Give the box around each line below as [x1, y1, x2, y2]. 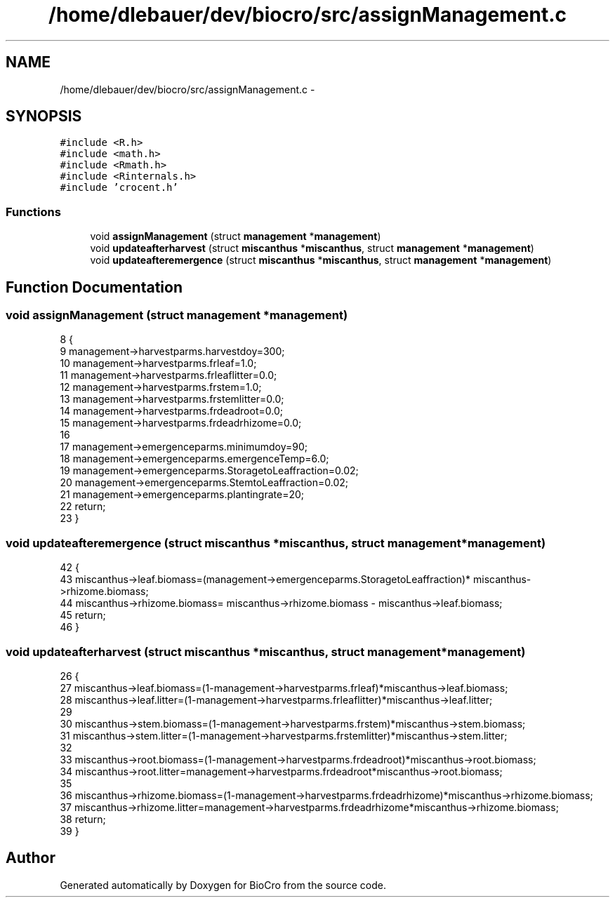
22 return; [60, 500, 106, 513]
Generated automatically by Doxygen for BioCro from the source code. [60, 878, 386, 891]
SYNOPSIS [6, 107, 82, 126]
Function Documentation [6, 278, 183, 296]
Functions [6, 204, 61, 219]
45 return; [60, 609, 106, 622]
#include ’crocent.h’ [60, 182, 178, 194]
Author [6, 849, 55, 867]
